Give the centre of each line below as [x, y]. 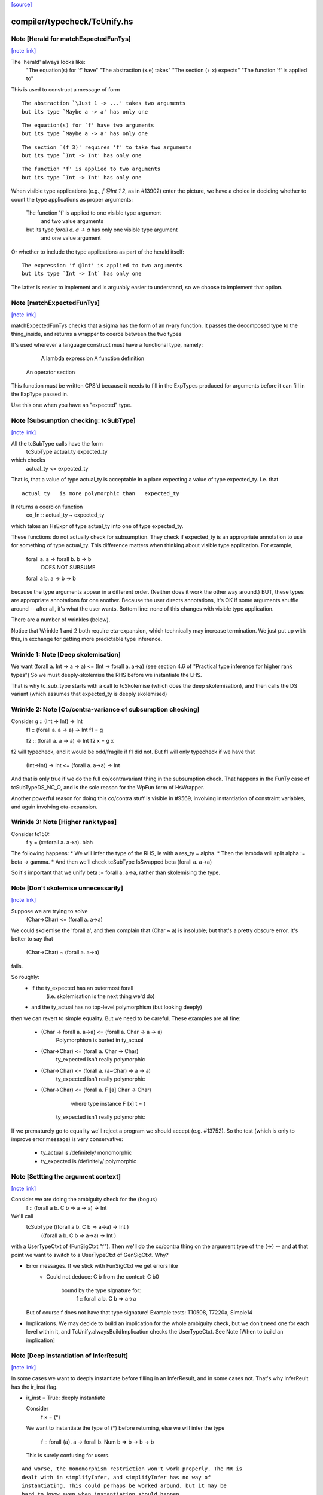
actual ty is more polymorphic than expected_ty [100, 493]
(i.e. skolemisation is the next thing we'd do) [100, 996]
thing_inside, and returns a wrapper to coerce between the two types [96, 334]
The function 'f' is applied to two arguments [91, 169]
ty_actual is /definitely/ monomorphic [86, 1153]
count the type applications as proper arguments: [72, 199]
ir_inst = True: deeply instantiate [66, 1398]
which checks [28, 460]
